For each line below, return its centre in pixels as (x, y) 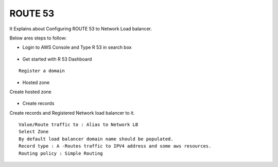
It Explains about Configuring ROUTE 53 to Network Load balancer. (81, 29)
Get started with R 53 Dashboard (57, 59)
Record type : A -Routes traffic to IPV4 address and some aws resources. (115, 146)
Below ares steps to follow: (38, 38)
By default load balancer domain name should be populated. (96, 139)
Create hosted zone (30, 92)
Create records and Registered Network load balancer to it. (72, 113)
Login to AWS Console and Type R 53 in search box (77, 47)
